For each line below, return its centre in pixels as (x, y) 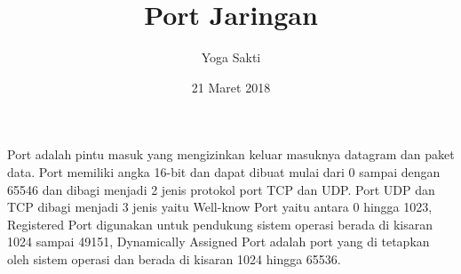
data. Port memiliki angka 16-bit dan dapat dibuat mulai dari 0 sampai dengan (224, 171)
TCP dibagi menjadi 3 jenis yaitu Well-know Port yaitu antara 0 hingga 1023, (220, 207)
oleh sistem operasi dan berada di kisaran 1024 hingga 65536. (174, 258)
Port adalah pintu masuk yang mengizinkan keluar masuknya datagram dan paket (231, 154)
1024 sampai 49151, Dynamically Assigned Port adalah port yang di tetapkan (219, 242)
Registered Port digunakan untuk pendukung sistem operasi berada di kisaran (220, 224)
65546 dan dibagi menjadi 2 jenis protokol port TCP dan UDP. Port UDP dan (221, 189)
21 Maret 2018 (231, 87)
